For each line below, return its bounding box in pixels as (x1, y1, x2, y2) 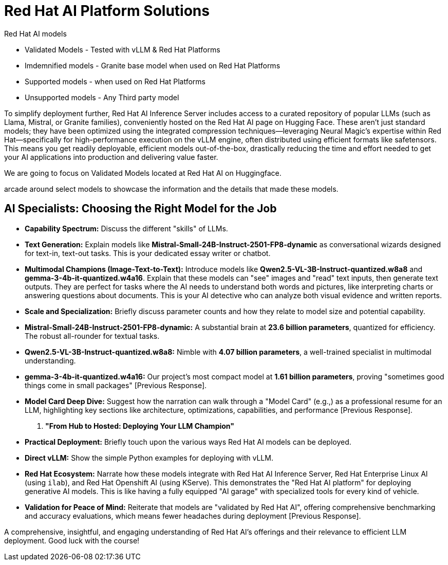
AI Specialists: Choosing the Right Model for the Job (4, 202, 277, 215)
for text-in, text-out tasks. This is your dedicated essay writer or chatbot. (25, 248, 271, 258)
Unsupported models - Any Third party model (25, 93, 179, 102)
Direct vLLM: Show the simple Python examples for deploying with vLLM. (25, 453, 273, 462)
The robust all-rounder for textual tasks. (25, 331, 160, 340)
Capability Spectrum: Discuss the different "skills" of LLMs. (25, 224, 228, 233)
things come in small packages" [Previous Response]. (25, 380, 207, 390)
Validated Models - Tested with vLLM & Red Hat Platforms (25, 45, 220, 54)
